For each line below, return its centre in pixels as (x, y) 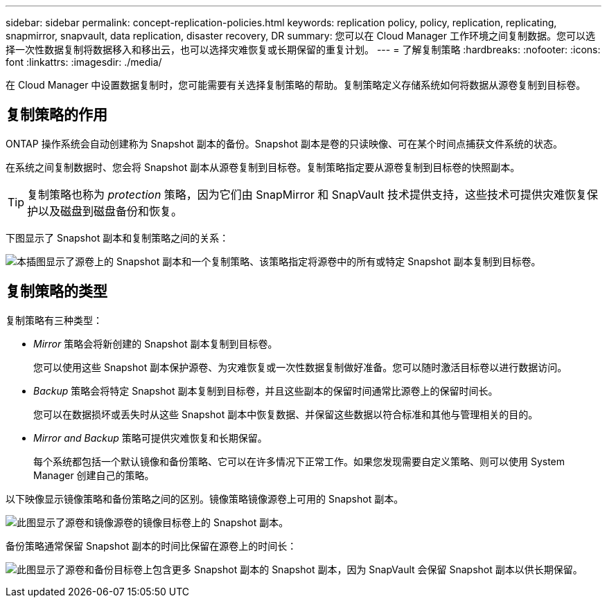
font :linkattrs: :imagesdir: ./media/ (84, 62)
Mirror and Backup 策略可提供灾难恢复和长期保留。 (150, 438)
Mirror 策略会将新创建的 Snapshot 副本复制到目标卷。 (156, 343)
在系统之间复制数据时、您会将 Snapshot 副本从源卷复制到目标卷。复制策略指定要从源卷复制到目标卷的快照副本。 (263, 167)
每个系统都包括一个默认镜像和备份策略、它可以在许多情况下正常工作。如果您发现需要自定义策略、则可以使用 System (299, 461)
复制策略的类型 (56, 291)
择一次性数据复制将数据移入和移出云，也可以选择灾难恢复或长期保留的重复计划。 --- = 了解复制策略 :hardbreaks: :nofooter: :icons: (303, 49)
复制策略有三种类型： (54, 320)
